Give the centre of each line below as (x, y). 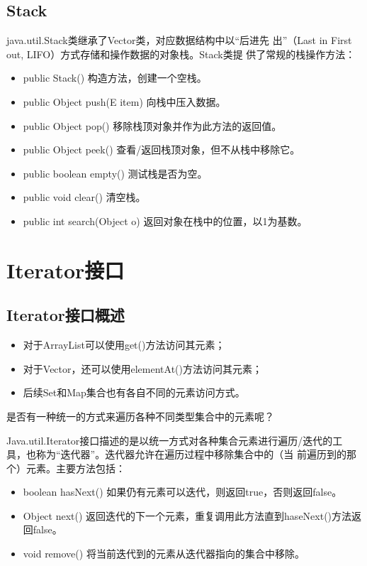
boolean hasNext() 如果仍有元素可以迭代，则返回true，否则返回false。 (182, 492)
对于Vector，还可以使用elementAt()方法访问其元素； (142, 368)
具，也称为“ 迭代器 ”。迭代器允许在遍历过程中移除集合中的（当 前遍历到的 (176, 454)
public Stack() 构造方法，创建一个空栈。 (115, 78)
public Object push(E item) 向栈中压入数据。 (124, 101)
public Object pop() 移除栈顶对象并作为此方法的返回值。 (152, 125)
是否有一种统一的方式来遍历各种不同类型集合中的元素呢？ (140, 416)
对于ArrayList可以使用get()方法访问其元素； (124, 345)
